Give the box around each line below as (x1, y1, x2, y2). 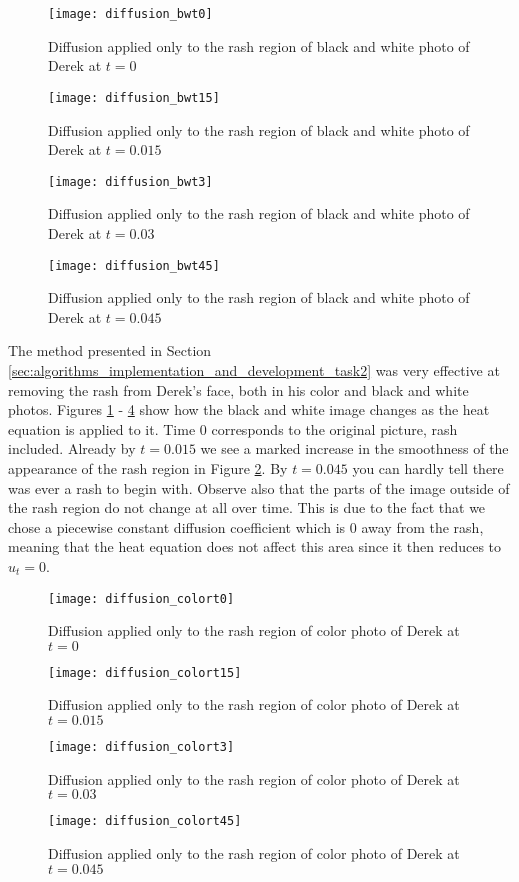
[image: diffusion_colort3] (48, 740, 235, 754)
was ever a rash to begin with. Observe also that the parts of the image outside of (8, 477, 510, 498)
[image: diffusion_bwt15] (48, 90, 220, 105)
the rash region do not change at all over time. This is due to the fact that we (8, 497, 486, 518)
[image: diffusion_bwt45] (48, 258, 220, 273)
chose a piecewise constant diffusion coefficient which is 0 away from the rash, (8, 516, 484, 537)
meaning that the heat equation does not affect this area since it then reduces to (8, 536, 502, 557)
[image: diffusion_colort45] (48, 814, 242, 829)
